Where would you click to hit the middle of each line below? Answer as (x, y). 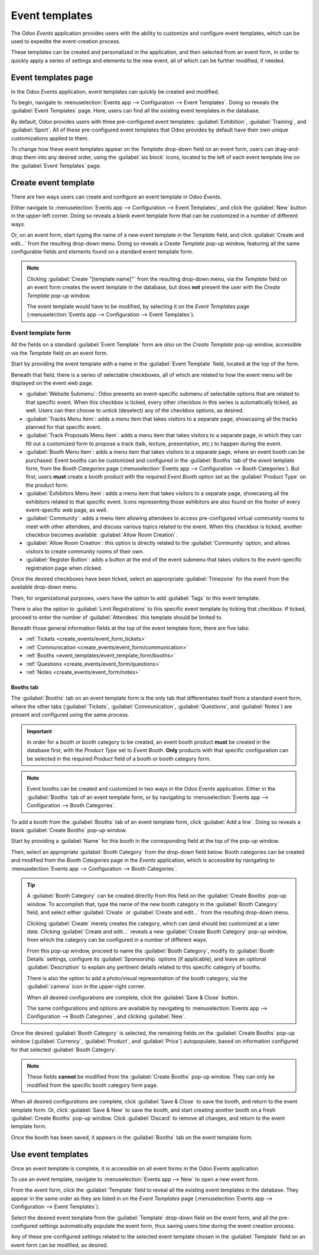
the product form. (47, 485)
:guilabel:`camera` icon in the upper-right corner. (86, 987)
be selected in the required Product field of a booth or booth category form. (119, 759)
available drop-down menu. (44, 587)
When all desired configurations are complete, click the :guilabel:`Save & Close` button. (133, 997)
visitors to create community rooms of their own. (85, 551)
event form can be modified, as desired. (60, 1245)
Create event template (53, 183)
